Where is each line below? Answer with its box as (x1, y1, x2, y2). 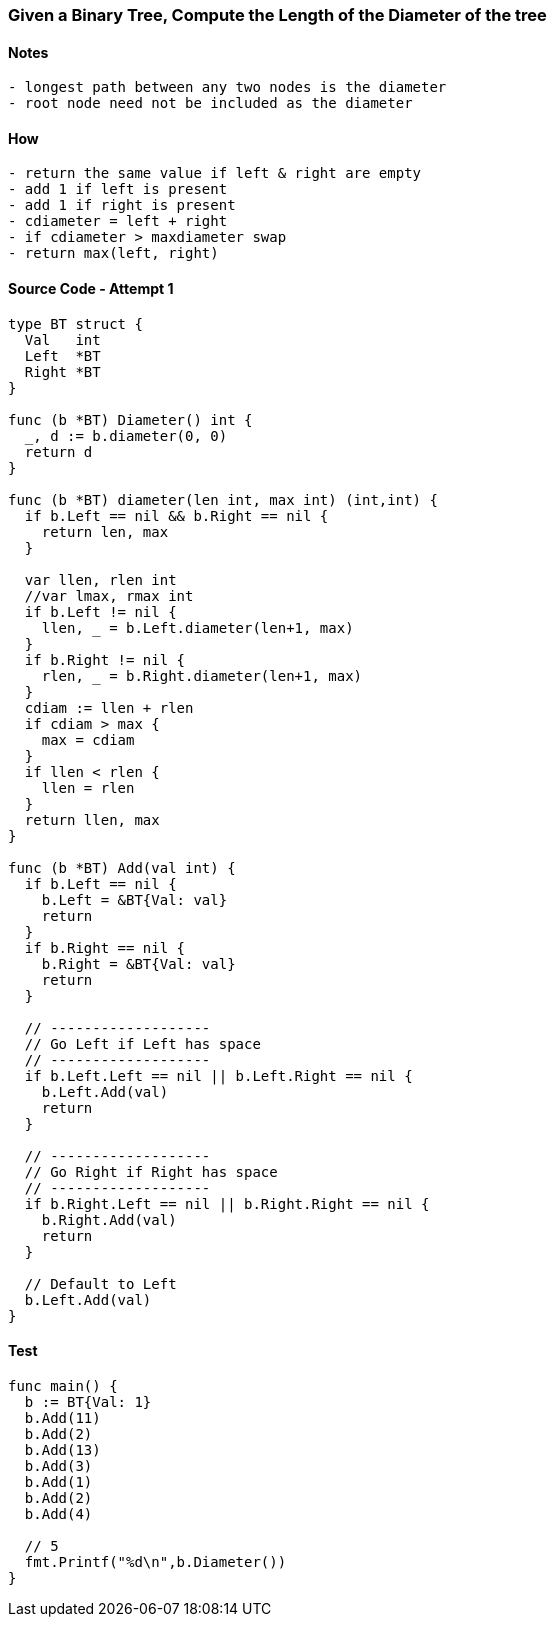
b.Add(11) (24, 1409, 101, 1426)
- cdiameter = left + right (8, 213, 228, 230)
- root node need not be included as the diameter (8, 95, 413, 112)
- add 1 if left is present (8, 181, 228, 198)
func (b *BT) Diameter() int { (8, 411, 253, 428)
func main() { (8, 1377, 118, 1394)
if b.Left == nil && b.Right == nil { (24, 507, 329, 524)
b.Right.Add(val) (41, 1211, 177, 1228)
